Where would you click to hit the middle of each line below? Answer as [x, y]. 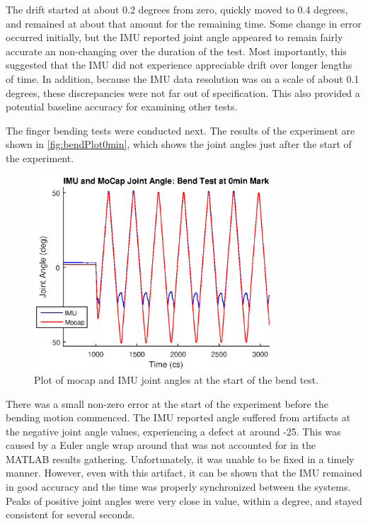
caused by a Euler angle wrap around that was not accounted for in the [161, 445]
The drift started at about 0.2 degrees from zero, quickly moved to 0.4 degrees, [177, 9]
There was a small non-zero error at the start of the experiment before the [167, 403]
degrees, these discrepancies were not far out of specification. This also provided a [183, 92]
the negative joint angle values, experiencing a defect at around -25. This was [173, 431]
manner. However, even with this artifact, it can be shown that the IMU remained [184, 473]
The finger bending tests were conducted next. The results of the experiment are [180, 130]
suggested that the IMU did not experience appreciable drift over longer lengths [179, 65]
